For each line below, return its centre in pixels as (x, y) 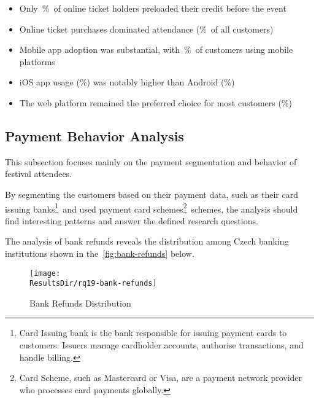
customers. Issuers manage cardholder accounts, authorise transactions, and (161, 345)
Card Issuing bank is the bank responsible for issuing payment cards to (153, 333)
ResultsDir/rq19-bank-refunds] (93, 284)
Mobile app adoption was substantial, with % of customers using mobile (156, 49)
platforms (37, 61)
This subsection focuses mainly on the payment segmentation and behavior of (151, 161)
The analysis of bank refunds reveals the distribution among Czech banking (147, 241)
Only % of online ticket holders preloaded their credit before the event (153, 8)
